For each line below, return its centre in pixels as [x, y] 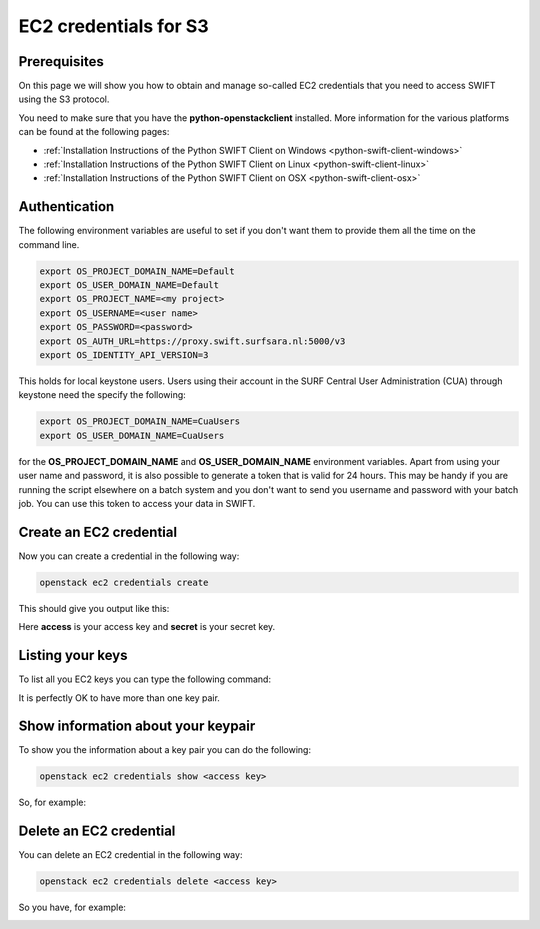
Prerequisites [61, 61]
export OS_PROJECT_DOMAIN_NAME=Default [137, 271]
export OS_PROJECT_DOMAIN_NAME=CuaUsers [139, 421]
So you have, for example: [72, 907]
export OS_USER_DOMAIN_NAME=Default [129, 285]
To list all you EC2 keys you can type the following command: [145, 679]
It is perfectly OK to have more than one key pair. [119, 697]
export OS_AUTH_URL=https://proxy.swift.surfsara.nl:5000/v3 [192, 341]
